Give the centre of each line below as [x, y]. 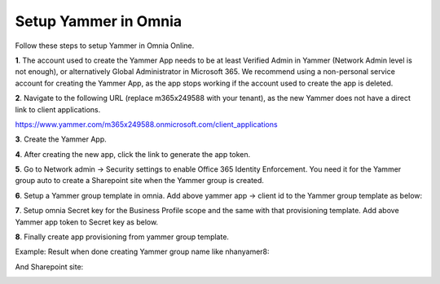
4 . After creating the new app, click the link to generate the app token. [133, 154]
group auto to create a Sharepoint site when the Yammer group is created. [140, 181]
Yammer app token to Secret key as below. [87, 222]
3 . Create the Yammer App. [61, 139]
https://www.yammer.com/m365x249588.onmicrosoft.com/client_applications [146, 124]
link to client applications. [58, 109]
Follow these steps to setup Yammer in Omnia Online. [105, 46]
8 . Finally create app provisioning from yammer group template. [122, 237]
